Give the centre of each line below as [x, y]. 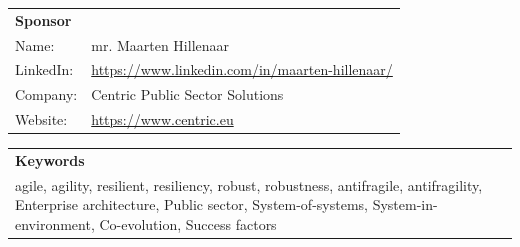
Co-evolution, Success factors [188, 224]
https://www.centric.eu [162, 119]
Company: [46, 94]
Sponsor [43, 19]
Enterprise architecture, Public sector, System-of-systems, [191, 204]
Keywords [50, 159]
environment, [55, 224]
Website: [41, 119]
